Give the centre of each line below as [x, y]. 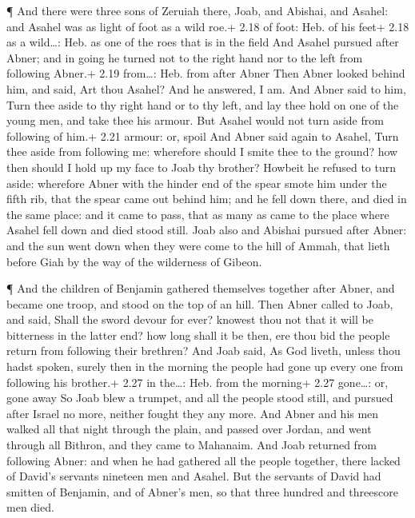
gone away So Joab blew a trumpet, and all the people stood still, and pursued [200, 398]
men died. [30, 507]
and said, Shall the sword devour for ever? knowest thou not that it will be [190, 319]
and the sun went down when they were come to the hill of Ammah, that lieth [198, 245]
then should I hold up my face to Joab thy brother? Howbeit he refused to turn [202, 167]
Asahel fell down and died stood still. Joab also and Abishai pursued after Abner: [207, 230]
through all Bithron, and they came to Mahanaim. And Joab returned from [192, 445]
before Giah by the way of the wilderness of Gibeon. [134, 261]
